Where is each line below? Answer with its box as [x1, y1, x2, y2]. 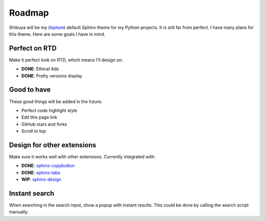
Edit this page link [21, 114, 57, 120]
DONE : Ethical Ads [21, 66, 59, 72]
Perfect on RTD [9, 44, 57, 52]
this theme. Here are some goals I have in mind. [9, 31, 106, 37]
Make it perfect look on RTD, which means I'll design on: [9, 57, 123, 63]
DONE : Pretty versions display [21, 73, 83, 78]
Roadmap [9, 7, 49, 18]
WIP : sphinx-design [21, 176, 61, 182]
